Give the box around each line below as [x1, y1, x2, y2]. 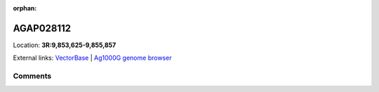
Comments [13, 71, 52, 81]
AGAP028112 [13, 22, 72, 34]
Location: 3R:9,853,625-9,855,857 [13, 41, 117, 49]
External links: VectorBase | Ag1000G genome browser [13, 53, 172, 63]
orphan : [13, 4, 37, 12]
